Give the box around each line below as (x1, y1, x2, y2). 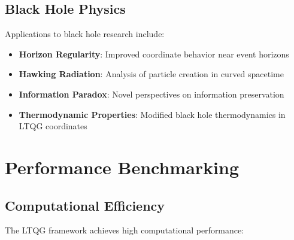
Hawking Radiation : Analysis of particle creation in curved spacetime (19, 68, 284, 80)
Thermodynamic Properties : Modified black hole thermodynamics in (19, 108, 286, 120)
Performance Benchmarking (5, 154, 240, 179)
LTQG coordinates (19, 120, 87, 132)
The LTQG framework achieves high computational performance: (5, 224, 244, 236)
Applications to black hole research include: (5, 28, 165, 40)
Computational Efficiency (5, 196, 165, 214)
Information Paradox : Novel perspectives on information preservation (19, 87, 284, 100)
